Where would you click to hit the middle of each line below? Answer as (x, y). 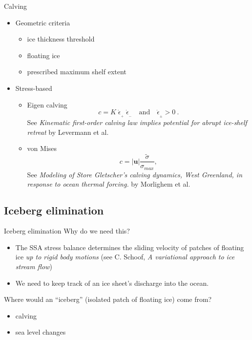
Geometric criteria (43, 22)
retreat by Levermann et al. (68, 132)
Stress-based (34, 88)
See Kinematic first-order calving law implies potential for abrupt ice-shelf (137, 122)
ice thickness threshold (61, 39)
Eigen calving (47, 104)
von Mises (42, 148)
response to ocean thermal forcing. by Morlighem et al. (109, 184)
